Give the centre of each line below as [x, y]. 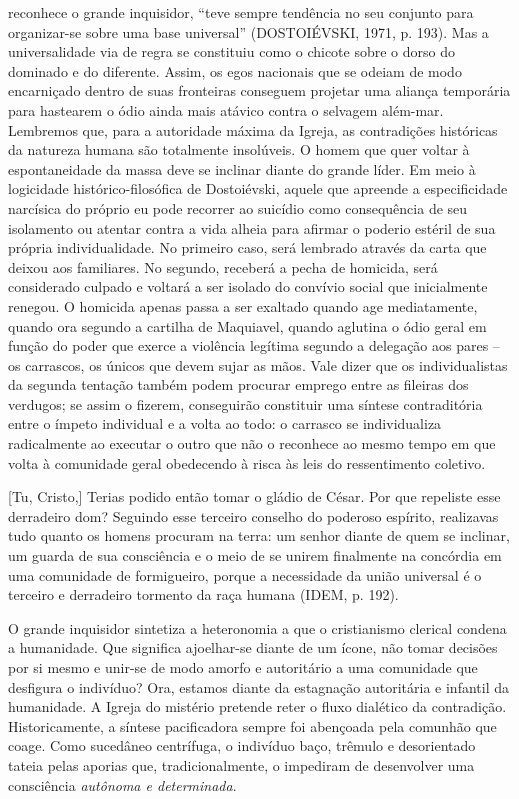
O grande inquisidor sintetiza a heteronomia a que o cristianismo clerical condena [257, 627]
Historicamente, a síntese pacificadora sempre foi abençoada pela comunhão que [252, 725]
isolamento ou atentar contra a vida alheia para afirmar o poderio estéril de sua [252, 227]
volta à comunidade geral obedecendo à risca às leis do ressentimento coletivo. [247, 462]
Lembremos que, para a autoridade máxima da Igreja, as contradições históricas [253, 129]
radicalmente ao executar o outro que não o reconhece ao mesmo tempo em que [252, 443]
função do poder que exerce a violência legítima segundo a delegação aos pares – [254, 345]
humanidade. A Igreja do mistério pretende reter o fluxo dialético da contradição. [257, 706]
